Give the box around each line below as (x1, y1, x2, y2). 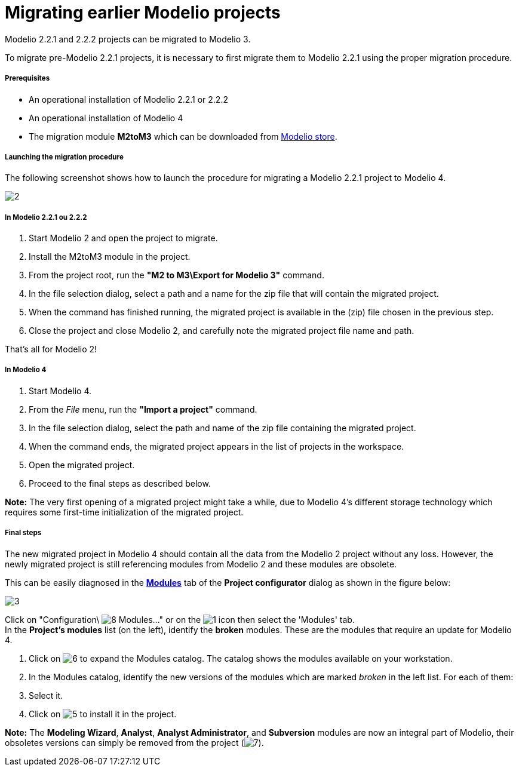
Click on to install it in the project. (29, 708, 177, 719)
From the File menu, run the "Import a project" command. (29, 404, 257, 414)
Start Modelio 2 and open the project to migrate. (29, 233, 218, 244)
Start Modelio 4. (29, 385, 91, 396)
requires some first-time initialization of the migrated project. (5, 506, 244, 517)
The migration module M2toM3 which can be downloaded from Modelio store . (29, 131, 337, 142)
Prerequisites (5, 74, 50, 83)
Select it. (29, 690, 63, 701)
